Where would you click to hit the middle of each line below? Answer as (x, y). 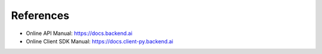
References (40, 15)
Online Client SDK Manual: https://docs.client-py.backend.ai (100, 41)
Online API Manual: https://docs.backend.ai (79, 33)
